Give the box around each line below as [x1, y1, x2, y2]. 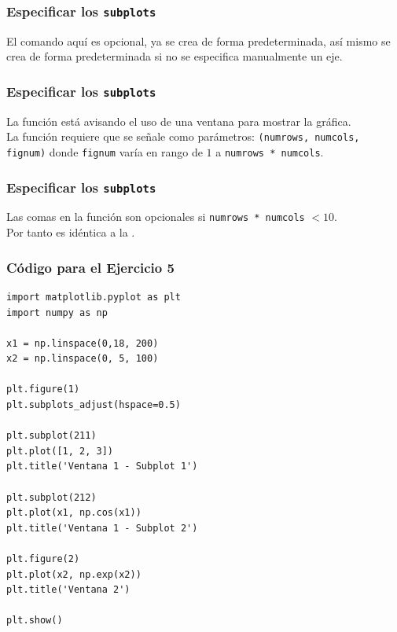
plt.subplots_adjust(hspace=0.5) [6, 399, 181, 411]
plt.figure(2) [6, 553, 80, 564]
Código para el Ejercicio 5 [6, 257, 175, 277]
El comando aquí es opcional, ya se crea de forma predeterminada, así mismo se [6, 32, 391, 49]
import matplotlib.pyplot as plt [6, 291, 181, 303]
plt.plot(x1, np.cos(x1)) [6, 507, 142, 519]
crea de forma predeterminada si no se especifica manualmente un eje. [6, 48, 343, 64]
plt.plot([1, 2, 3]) [6, 445, 114, 457]
